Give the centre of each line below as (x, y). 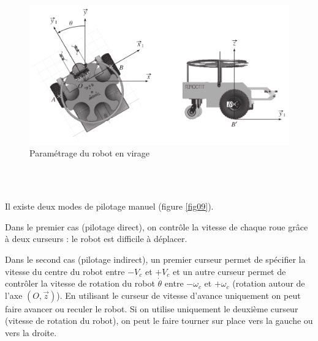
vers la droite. (31, 332)
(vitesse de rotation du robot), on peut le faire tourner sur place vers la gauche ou (159, 321)
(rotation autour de (269, 283)
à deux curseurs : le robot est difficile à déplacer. (96, 239)
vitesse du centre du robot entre (65, 271)
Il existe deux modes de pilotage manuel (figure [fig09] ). (109, 206)
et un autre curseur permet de (229, 271)
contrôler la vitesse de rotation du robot (80, 283)
